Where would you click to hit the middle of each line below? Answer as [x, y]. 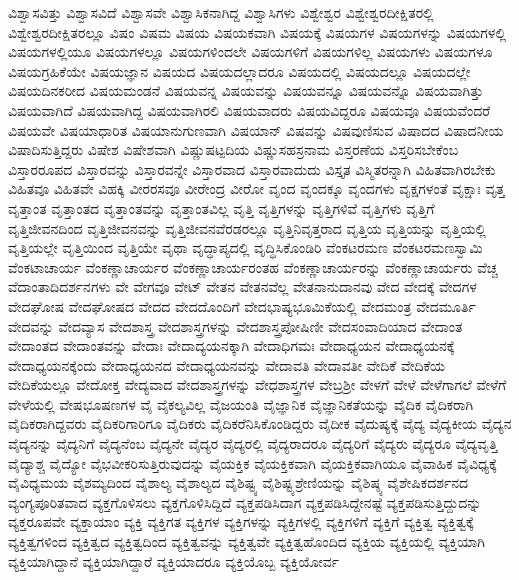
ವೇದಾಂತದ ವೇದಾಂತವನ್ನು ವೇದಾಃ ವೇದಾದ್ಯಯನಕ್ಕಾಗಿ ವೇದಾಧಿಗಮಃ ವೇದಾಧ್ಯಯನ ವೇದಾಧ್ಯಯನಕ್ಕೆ [231, 345]
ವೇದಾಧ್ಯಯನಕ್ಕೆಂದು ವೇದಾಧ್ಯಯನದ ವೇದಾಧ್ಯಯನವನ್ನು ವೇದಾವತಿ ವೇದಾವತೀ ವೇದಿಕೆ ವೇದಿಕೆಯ [226, 364]
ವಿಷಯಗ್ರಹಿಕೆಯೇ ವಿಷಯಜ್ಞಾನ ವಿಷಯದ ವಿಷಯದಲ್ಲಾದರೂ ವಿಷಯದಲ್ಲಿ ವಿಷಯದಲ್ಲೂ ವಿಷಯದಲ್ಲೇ [239, 70]
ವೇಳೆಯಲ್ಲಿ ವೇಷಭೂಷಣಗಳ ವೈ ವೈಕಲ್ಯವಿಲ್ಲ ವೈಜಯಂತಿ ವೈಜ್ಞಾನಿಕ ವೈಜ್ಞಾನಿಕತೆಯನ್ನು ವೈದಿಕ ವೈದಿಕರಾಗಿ [241, 403]
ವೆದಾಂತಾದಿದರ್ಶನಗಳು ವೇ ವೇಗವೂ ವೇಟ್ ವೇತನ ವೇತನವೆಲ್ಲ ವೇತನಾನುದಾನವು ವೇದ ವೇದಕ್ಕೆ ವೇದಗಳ [242, 286]
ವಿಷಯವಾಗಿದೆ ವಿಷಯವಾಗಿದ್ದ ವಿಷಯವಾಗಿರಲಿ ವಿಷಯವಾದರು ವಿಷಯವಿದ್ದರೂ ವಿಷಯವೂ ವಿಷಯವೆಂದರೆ [249, 109]
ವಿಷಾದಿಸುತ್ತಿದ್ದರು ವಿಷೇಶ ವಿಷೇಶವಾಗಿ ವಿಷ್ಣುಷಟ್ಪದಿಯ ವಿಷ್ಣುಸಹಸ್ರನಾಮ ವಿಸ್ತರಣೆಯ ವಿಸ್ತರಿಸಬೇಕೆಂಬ [233, 149]
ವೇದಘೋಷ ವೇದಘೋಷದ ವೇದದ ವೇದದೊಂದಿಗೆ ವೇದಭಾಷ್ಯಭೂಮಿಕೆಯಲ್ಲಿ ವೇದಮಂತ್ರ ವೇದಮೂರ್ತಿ [242, 305]
